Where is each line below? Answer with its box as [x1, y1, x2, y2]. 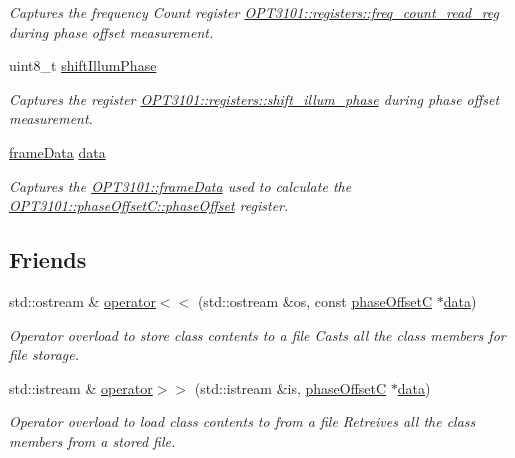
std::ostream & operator [9, 290, 156, 311]
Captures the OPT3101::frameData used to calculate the [9, 175, 352, 196]
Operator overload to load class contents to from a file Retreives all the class [9, 411, 476, 432]
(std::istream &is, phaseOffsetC [194, 377, 387, 398]
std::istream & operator [9, 377, 153, 398]
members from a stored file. [9, 430, 176, 451]
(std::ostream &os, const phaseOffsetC [197, 290, 433, 311]
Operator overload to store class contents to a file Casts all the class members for [9, 324, 506, 345]
